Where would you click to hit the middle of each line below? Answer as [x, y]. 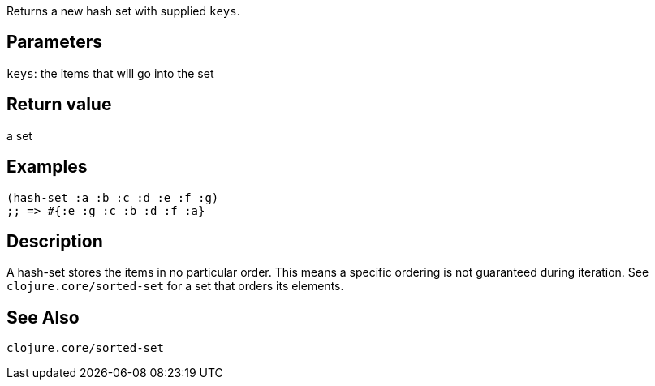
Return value [59, 105]
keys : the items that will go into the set [110, 73]
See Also [43, 317]
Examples [47, 167]
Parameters [54, 42]
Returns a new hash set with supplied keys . [123, 11]
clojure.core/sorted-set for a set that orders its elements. [175, 286]
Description [55, 241]
